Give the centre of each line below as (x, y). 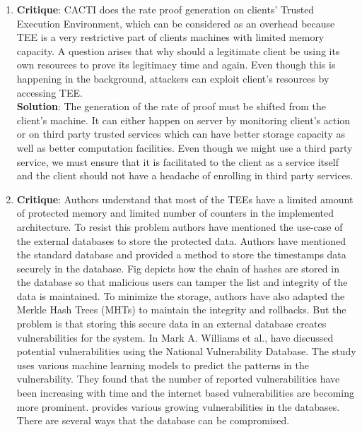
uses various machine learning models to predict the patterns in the (163, 365)
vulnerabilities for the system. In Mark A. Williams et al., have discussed (175, 337)
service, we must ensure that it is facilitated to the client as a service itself (177, 161)
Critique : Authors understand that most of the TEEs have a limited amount (185, 199)
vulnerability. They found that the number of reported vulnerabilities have (178, 379)
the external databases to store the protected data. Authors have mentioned (181, 240)
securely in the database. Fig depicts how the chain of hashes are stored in (178, 268)
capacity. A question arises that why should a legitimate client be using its (178, 50)
